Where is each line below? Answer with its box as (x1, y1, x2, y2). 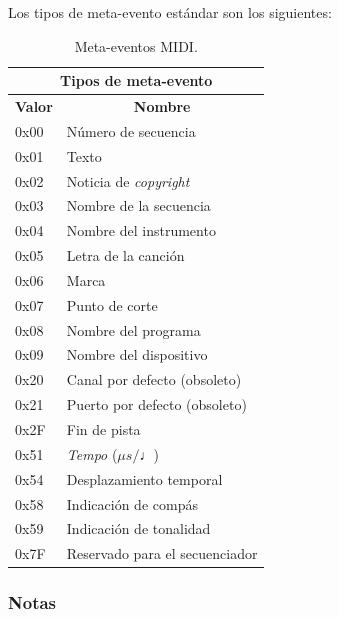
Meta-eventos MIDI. (74, 35, 198, 56)
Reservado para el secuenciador (66, 543, 258, 564)
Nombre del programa (66, 319, 201, 340)
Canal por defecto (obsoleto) (66, 369, 242, 390)
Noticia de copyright (66, 170, 190, 191)
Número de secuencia (66, 120, 196, 141)
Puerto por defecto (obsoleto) (66, 394, 247, 415)
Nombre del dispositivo (66, 344, 208, 365)
